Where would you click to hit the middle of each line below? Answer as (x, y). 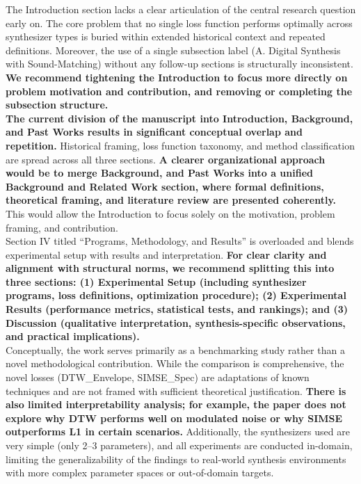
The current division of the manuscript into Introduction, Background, (179, 118)
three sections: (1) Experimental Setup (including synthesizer (156, 281)
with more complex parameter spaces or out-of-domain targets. (140, 473)
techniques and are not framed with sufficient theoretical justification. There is (176, 390)
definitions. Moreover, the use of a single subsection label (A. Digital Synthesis (173, 50)
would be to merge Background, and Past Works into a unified (159, 173)
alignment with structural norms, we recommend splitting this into (170, 268)
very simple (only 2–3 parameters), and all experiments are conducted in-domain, (179, 445)
